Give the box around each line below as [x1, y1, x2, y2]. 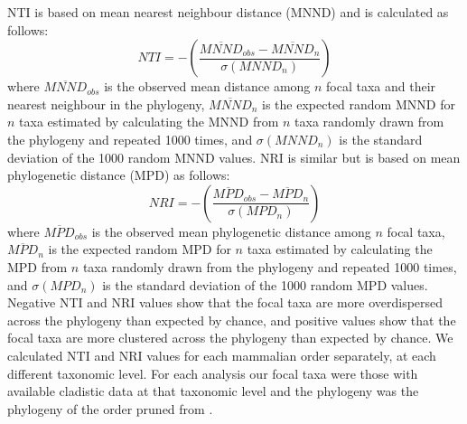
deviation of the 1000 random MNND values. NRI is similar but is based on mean [7, 147, 461, 166]
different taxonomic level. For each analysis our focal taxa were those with [7, 363, 418, 382]
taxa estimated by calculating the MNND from [19, 112, 279, 131]
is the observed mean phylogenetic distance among [91, 221, 371, 240]
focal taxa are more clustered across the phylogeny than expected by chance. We [7, 328, 453, 347]
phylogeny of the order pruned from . [7, 399, 213, 418]
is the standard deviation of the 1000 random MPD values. [102, 275, 428, 294]
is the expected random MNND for [262, 94, 455, 113]
